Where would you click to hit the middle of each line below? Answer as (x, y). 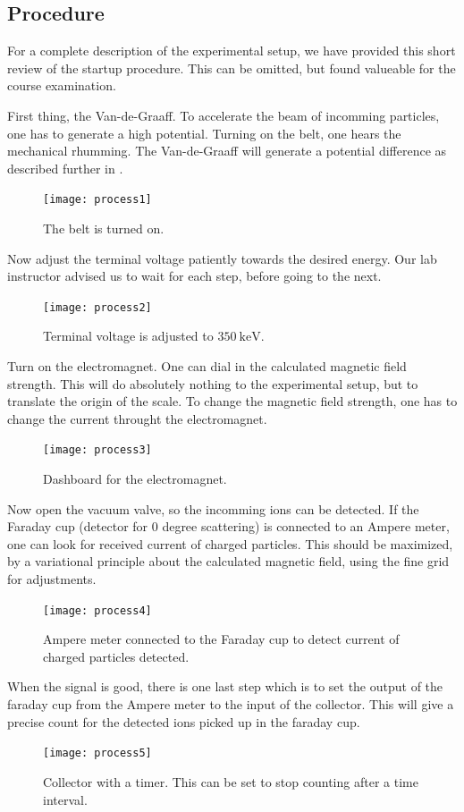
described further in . (65, 168)
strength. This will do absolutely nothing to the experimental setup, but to (213, 383)
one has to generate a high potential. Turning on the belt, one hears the (204, 133)
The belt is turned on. (104, 228)
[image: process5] (97, 753)
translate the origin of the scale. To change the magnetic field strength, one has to (232, 401)
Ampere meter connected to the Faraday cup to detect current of (221, 639)
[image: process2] (97, 307)
